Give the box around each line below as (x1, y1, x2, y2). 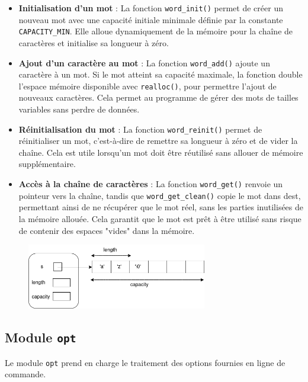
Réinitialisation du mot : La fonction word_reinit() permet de (18, 123, 262, 135)
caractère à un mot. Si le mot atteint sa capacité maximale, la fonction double (18, 68, 303, 81)
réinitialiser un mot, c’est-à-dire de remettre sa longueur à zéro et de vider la (18, 134, 298, 147)
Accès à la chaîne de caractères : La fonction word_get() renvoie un (18, 178, 283, 190)
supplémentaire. (18, 158, 76, 170)
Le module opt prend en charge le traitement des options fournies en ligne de (5, 356, 285, 368)
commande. (5, 368, 46, 380)
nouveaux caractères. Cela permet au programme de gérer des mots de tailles (18, 91, 299, 104)
